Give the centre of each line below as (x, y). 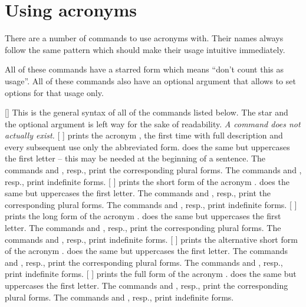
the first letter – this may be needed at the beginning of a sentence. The (135, 158)
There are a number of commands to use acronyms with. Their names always (144, 38)
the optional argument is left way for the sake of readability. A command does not (153, 123)
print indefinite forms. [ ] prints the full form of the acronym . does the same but (151, 274)
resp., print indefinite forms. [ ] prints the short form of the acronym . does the (147, 181)
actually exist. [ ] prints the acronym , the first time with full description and (144, 135)
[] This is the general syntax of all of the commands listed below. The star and (147, 112)
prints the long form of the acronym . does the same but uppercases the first (143, 216)
